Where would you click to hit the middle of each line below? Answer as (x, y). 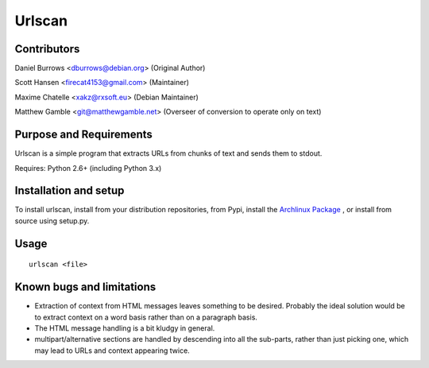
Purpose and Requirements (83, 135)
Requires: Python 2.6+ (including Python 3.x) (88, 168)
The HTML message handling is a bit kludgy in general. (125, 328)
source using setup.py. (52, 221)
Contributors (47, 49)
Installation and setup (70, 191)
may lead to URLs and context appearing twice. (112, 351)
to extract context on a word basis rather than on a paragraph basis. (146, 317)
